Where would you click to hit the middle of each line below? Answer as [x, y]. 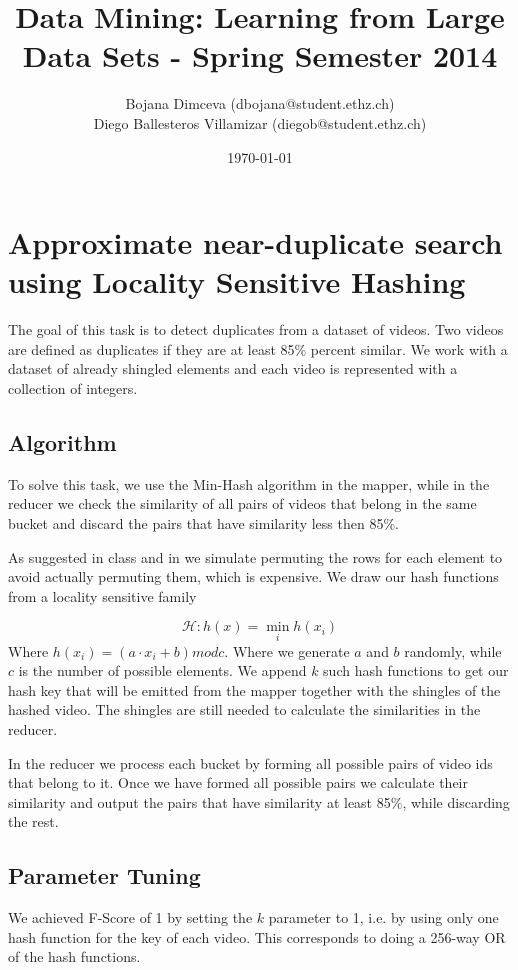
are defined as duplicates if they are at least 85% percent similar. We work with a [258, 348]
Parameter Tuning [104, 875]
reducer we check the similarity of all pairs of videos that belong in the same [242, 503]
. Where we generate [287, 650]
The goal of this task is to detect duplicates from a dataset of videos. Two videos [256, 329]
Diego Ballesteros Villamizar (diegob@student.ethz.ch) [260, 122]
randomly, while [453, 650]
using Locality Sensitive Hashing [237, 281]
